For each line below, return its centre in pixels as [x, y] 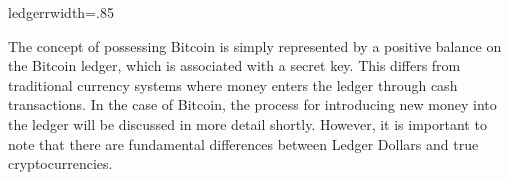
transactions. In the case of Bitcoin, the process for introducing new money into [252, 104]
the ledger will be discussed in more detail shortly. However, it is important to [247, 123]
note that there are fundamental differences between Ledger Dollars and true [243, 143]
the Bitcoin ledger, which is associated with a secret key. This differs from [234, 65]
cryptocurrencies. [60, 163]
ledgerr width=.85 [61, 12]
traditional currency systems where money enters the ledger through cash [233, 84]
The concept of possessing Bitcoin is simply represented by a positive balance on [255, 45]
